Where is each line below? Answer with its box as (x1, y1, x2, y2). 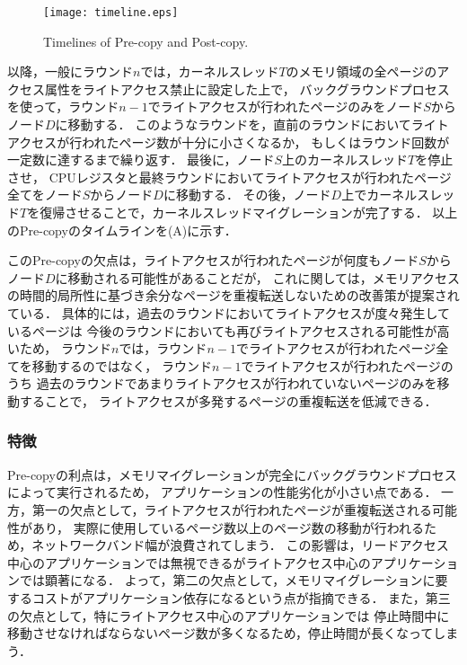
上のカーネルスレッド (282, 150, 408, 169)
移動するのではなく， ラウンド (31, 356, 212, 375)
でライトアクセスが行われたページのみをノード (147, 97, 424, 116)
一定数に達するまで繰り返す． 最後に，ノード (7, 150, 275, 169)
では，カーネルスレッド (140, 62, 279, 81)
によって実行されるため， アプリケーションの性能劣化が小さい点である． (7, 483, 437, 501)
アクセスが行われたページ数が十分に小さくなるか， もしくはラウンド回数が (7, 132, 450, 151)
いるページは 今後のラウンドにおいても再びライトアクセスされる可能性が (7, 321, 437, 340)
